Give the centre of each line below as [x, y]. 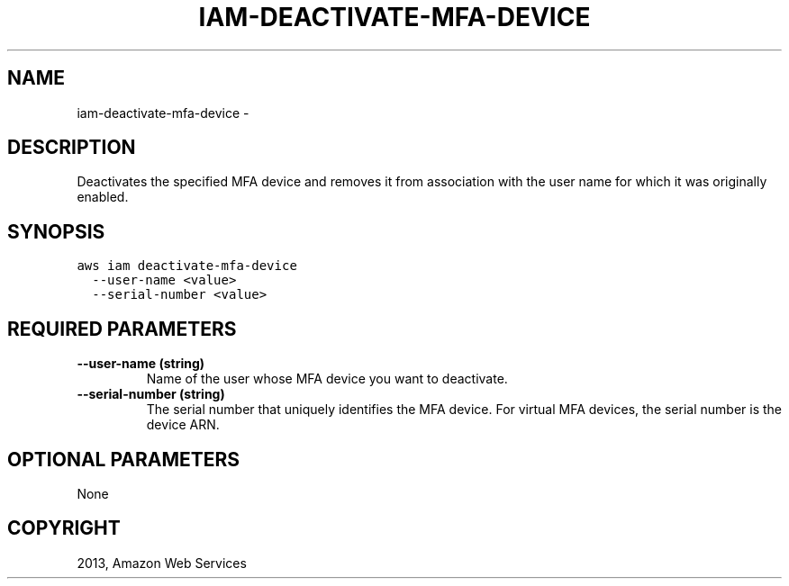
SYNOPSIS [56, 231]
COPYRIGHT [64, 528]
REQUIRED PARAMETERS [122, 329]
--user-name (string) [141, 364]
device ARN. [183, 425]
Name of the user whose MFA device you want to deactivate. [327, 379]
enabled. [103, 197]
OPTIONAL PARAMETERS [124, 459]
